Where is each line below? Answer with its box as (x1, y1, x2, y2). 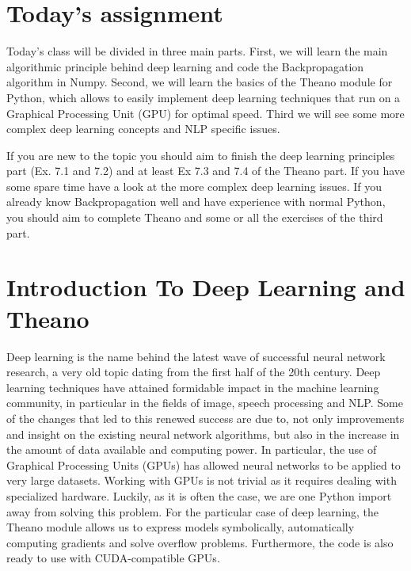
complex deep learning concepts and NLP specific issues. (6, 120, 280, 137)
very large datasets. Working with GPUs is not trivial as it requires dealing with (6, 472, 397, 489)
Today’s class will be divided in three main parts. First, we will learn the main (6, 43, 388, 59)
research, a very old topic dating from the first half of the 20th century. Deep (6, 364, 381, 380)
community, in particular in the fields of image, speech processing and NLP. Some (6, 394, 403, 411)
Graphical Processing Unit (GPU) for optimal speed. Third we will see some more (6, 105, 405, 121)
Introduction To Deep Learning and (6, 271, 405, 303)
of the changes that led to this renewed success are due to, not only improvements (6, 409, 405, 426)
